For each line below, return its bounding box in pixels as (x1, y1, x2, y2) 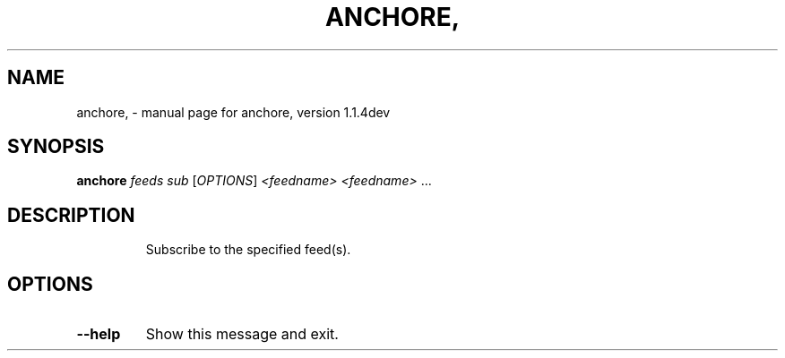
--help (76, 325, 121, 344)
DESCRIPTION (7, 203, 135, 226)
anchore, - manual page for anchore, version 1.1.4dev (76, 104, 391, 120)
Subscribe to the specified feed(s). (145, 242, 351, 258)
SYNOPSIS (7, 135, 105, 158)
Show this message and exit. (145, 325, 339, 344)
